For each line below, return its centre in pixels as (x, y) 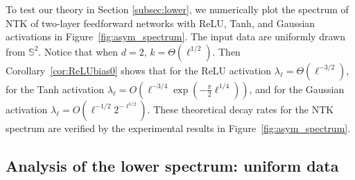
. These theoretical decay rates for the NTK (241, 109)
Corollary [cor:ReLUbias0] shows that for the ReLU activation (139, 70)
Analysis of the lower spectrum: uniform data (172, 165)
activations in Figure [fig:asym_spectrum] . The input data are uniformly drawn (175, 36)
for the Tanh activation (55, 89)
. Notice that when (78, 51)
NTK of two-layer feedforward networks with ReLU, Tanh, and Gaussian (161, 23)
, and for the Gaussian (297, 89)
